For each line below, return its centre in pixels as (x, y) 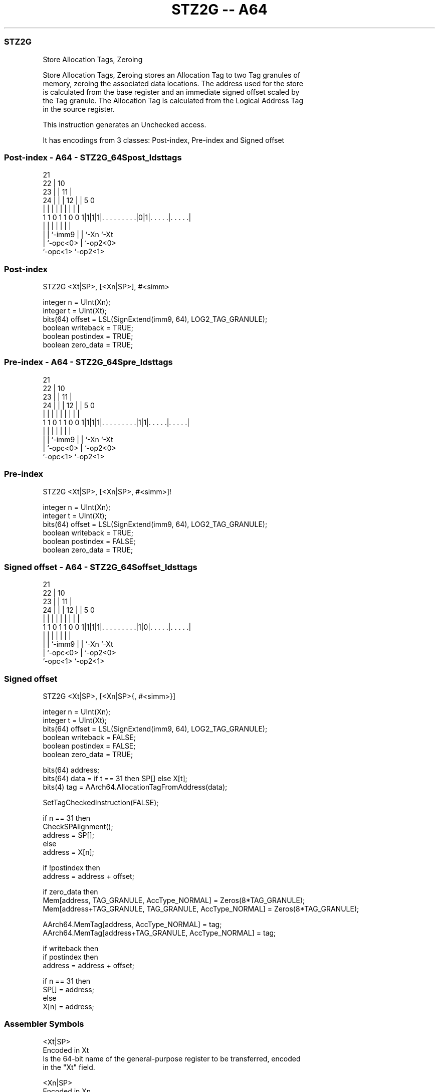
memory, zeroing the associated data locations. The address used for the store (173, 83)
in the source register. (79, 109)
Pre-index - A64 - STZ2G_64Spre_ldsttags (88, 362)
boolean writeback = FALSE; (89, 737)
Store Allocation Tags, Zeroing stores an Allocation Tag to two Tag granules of (172, 75)
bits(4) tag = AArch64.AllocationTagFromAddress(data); (135, 787)
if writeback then (71, 948)
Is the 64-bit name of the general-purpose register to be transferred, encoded (172, 1058)
